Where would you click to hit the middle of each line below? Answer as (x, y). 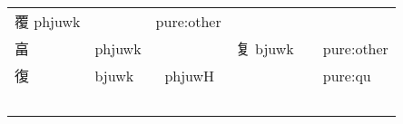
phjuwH (190, 75)
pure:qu (347, 75)
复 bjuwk (265, 48)
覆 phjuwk (48, 21)
